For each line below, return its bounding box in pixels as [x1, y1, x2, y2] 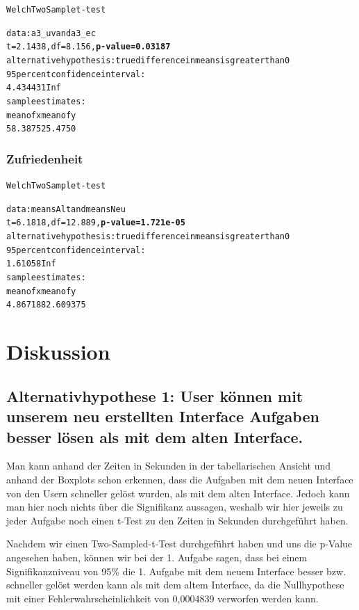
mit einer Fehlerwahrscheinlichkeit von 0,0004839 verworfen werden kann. [6, 591, 319, 605]
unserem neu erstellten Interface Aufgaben [6, 406, 319, 427]
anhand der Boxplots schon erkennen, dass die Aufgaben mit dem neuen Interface [6, 472, 353, 486]
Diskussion [6, 337, 110, 366]
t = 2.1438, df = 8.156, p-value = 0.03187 [6, 42, 171, 52]
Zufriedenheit [6, 150, 83, 167]
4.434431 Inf [6, 83, 61, 93]
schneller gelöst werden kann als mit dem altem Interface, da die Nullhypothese [6, 577, 344, 592]
